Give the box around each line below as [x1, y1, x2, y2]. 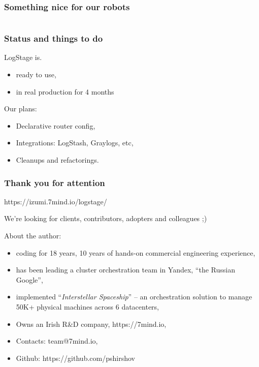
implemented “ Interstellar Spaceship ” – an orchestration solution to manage [16, 291, 252, 302]
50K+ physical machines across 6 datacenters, [16, 301, 159, 312]
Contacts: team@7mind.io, [16, 335, 98, 346]
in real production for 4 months [16, 86, 114, 97]
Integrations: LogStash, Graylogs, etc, [16, 137, 134, 148]
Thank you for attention [4, 176, 105, 189]
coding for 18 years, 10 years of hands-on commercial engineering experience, [16, 247, 255, 258]
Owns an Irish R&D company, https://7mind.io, [16, 318, 167, 329]
